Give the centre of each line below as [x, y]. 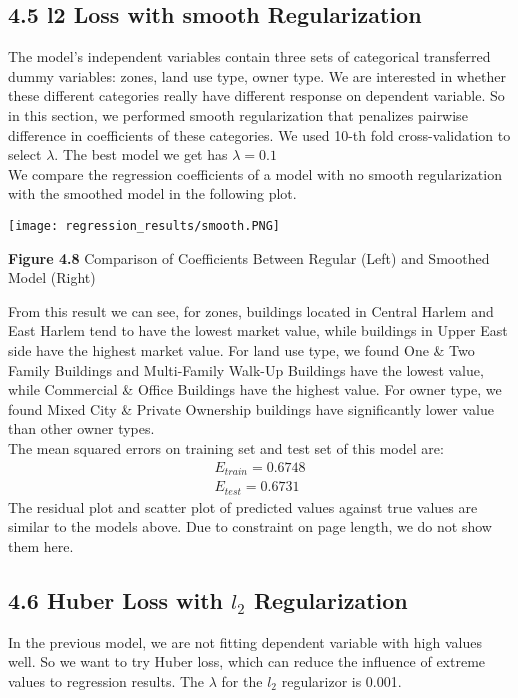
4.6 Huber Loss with [116, 599]
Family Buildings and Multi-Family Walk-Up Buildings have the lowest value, [246, 369]
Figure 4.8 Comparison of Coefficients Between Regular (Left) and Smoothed [249, 257]
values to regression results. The [106, 680]
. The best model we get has [141, 154]
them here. [41, 545]
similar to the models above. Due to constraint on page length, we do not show [250, 526]
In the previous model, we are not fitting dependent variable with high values [245, 641]
